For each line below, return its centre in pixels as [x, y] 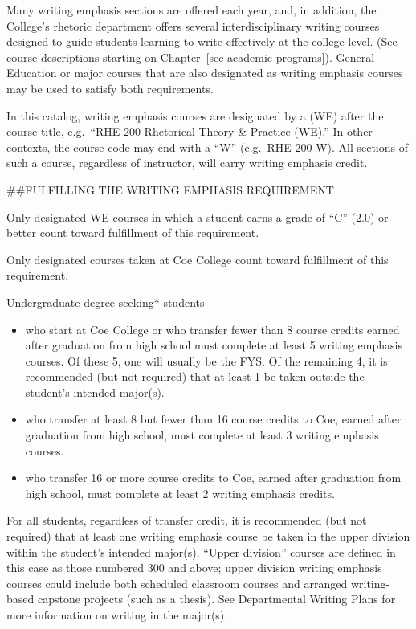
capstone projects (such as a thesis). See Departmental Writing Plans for [216, 599]
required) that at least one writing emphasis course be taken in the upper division [208, 536]
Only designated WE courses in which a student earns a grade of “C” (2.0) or [198, 216]
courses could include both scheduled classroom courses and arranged [177, 583]
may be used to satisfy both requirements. [110, 88]
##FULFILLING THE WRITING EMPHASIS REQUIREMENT [170, 189]
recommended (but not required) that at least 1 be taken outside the [195, 376]
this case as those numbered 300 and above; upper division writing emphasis [194, 568]
